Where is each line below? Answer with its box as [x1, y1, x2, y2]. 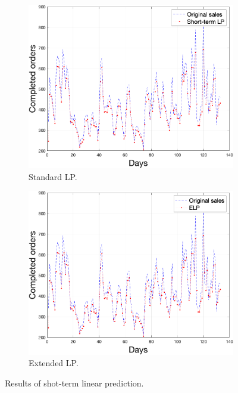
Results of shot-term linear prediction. [5, 376, 144, 389]
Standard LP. [29, 170, 77, 182]
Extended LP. [29, 357, 79, 369]
